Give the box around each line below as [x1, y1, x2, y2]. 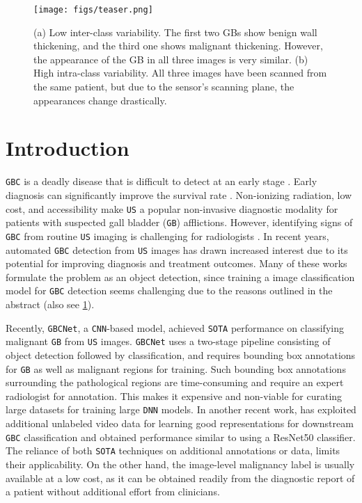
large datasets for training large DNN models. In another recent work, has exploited [6, 402, 356, 417]
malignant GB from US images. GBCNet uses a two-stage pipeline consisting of [6, 334, 331, 349]
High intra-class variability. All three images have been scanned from [33, 65, 327, 80]
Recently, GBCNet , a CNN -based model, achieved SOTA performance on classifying [6, 320, 344, 335]
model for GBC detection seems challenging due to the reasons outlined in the [6, 283, 333, 298]
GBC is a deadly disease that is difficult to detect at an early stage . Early [6, 174, 317, 189]
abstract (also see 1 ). [6, 297, 95, 312]
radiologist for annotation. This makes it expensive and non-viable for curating [6, 388, 343, 403]
